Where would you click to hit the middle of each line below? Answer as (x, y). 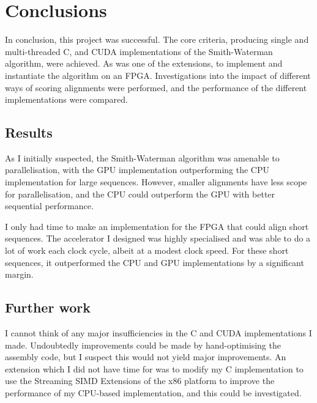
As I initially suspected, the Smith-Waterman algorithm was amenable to (142, 157)
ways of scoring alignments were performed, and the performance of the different (156, 87)
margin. (19, 274)
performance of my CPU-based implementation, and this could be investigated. (153, 393)
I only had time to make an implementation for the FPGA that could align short (157, 226)
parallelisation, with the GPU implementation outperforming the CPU (137, 170)
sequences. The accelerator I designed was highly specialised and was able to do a (158, 238)
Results (29, 132)
